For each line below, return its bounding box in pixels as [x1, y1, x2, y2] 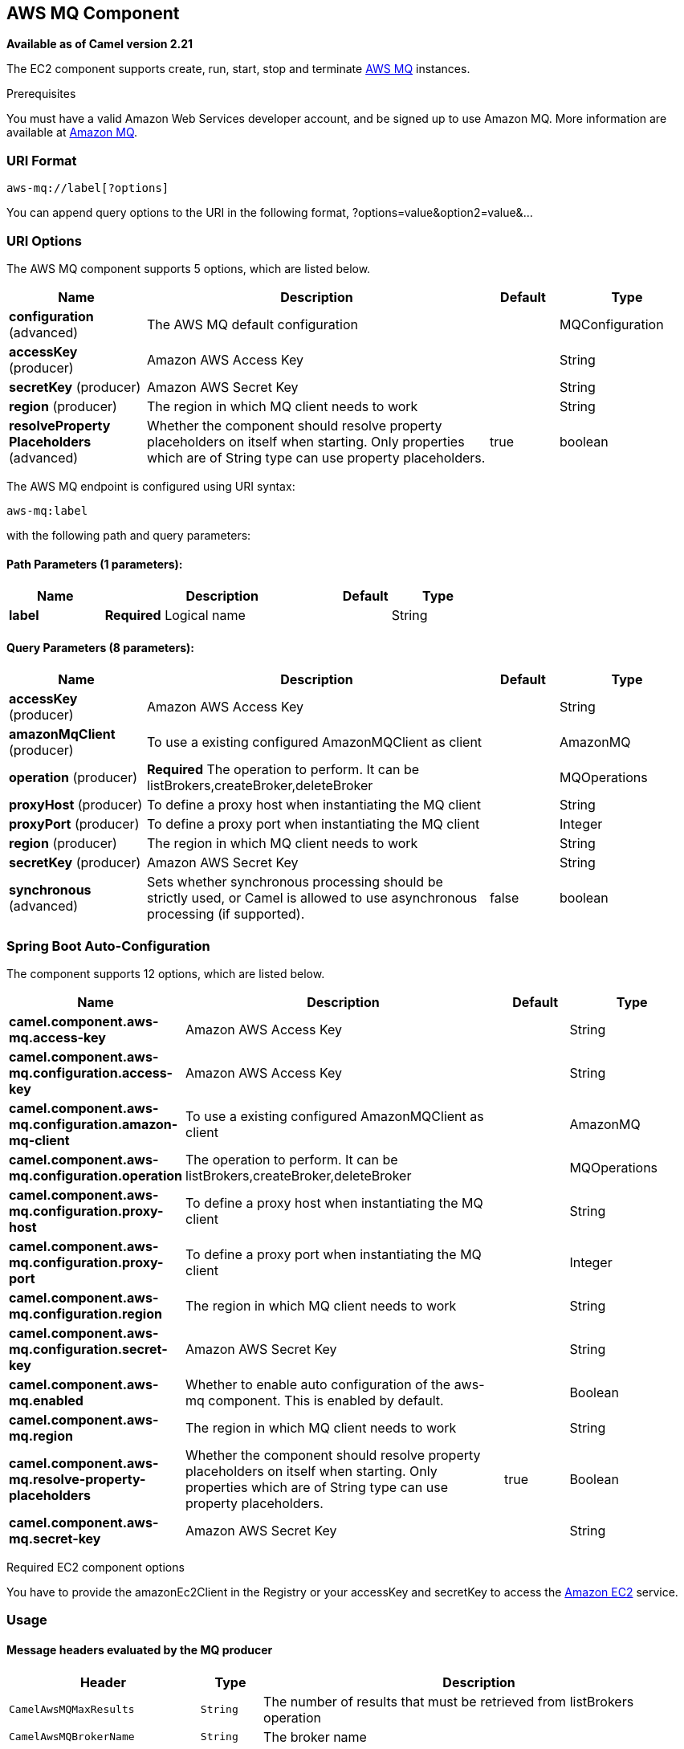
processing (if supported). [147, 906, 305, 923]
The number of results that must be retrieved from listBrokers [263, 1693, 634, 1710]
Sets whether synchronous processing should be [147, 874, 443, 891]
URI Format [6, 152, 77, 169]
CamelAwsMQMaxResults [9, 1703, 135, 1716]
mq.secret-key [9, 1531, 101, 1547]
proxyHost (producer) [9, 797, 143, 813]
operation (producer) [9, 769, 138, 786]
